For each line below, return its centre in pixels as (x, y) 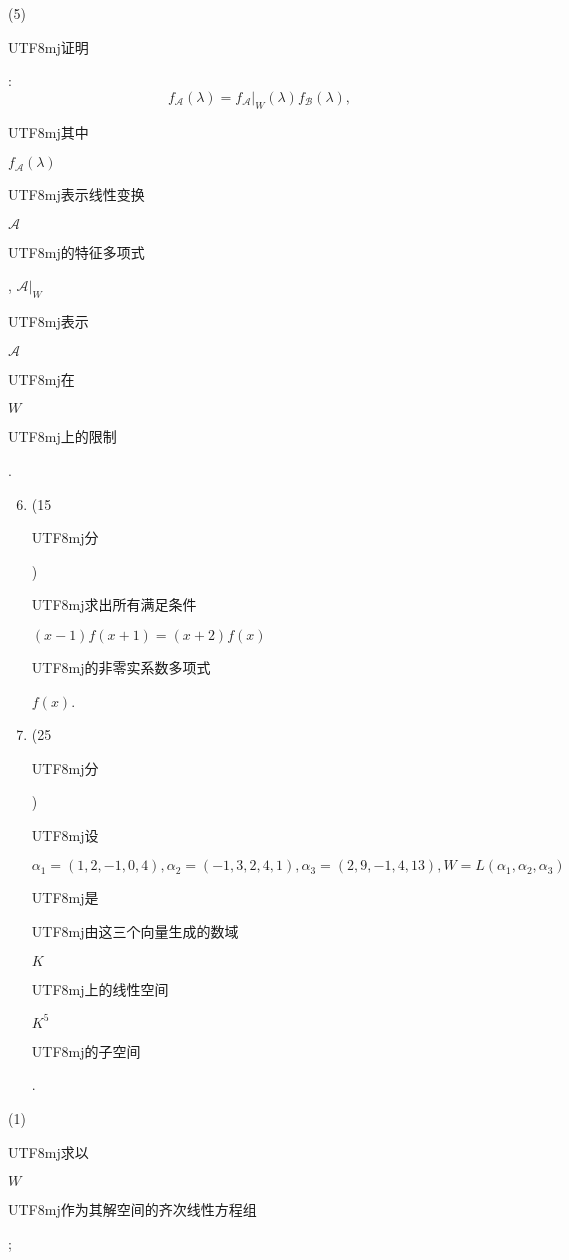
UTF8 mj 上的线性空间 (100, 988)
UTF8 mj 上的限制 (62, 436)
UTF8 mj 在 (41, 378)
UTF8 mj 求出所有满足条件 (114, 604)
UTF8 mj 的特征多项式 (76, 251)
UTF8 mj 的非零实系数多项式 (121, 666)
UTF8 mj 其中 (48, 131)
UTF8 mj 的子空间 (86, 1050)
